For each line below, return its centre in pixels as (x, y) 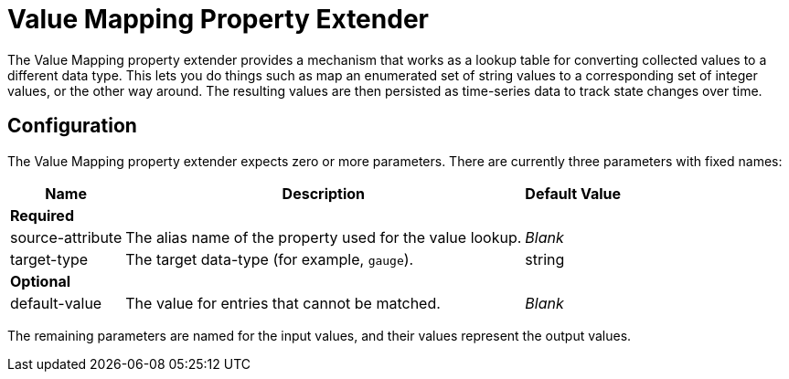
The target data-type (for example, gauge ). (270, 259)
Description (324, 193)
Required (42, 215)
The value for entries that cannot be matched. (283, 303)
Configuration (72, 126)
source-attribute (66, 237)
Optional (41, 281)
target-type (49, 259)
